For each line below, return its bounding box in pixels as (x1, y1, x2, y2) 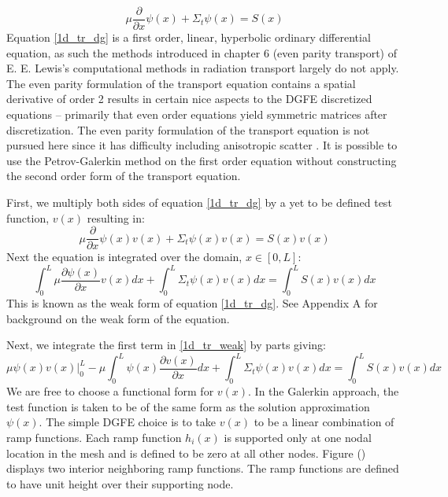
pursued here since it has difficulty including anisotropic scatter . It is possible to (6, 137, 398, 153)
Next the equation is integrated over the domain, (6, 248, 243, 265)
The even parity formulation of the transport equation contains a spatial (6, 75, 356, 91)
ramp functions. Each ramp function (6, 429, 182, 445)
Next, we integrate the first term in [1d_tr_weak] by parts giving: (6, 337, 326, 353)
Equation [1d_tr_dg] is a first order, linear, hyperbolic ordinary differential (6, 29, 371, 46)
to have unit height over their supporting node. (6, 475, 234, 491)
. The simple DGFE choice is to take (39, 414, 217, 430)
